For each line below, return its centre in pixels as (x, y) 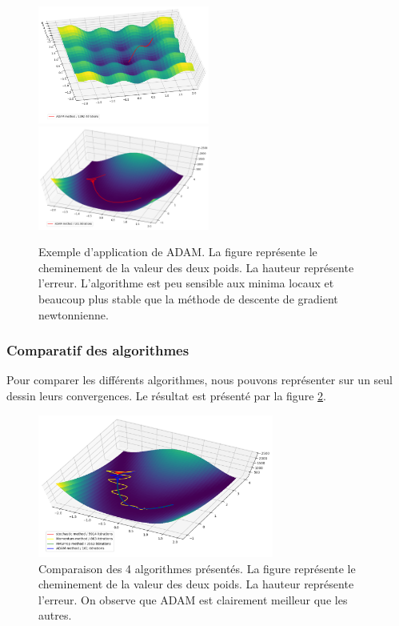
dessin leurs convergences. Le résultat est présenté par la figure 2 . (166, 396)
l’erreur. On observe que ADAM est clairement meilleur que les (193, 599)
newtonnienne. (74, 314)
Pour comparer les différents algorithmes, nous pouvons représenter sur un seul (199, 380)
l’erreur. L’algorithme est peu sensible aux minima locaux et (186, 283)
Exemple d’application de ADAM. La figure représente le (178, 252)
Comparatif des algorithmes (98, 350)
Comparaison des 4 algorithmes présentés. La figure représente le (197, 568)
